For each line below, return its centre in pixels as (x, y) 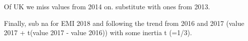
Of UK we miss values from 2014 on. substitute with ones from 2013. (107, 6)
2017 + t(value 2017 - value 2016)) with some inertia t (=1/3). (98, 32)
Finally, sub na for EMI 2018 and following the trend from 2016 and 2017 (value (124, 23)
